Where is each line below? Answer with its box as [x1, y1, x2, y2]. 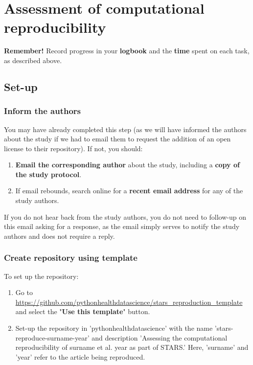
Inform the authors [4, 105, 81, 117]
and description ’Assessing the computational [92, 332, 228, 342]
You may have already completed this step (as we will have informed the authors [4, 124, 247, 134]
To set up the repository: [4, 271, 79, 281]
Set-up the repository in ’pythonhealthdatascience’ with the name [15, 323, 213, 333]
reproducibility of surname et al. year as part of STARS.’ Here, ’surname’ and [15, 342, 249, 352]
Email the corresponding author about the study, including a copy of [15, 160, 240, 170]
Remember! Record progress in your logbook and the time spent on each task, [4, 46, 250, 56]
